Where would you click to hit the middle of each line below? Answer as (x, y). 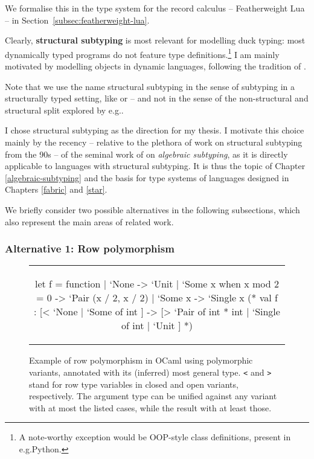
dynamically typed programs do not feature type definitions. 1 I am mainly (142, 53)
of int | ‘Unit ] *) (157, 326)
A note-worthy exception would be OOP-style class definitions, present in (155, 437)
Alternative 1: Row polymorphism (90, 249)
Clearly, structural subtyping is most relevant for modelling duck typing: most (155, 40)
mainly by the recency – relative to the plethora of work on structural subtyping (154, 142)
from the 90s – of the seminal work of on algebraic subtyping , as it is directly (146, 154)
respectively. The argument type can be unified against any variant (153, 396)
